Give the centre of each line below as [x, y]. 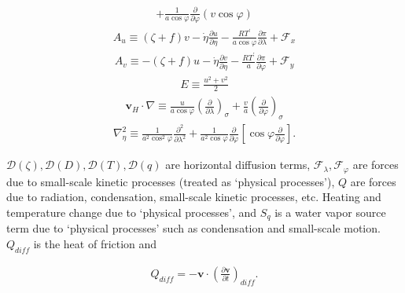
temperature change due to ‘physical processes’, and [132, 212]
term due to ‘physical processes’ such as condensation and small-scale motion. [193, 228]
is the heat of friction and [95, 244]
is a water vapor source [330, 212]
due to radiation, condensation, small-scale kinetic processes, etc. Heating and [194, 197]
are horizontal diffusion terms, [238, 165]
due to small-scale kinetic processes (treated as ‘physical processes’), [171, 181]
